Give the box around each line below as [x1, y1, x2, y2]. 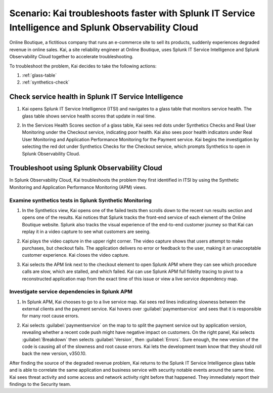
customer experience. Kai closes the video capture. [22, 252, 129, 258]
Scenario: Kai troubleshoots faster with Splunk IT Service [9, 8, 255, 19]
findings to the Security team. [9, 381, 71, 387]
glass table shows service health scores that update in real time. [22, 113, 156, 119]
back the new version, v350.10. [22, 350, 87, 357]
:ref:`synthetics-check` [22, 79, 70, 86]
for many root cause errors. [22, 313, 79, 319]
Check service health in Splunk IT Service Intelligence [9, 93, 184, 101]
